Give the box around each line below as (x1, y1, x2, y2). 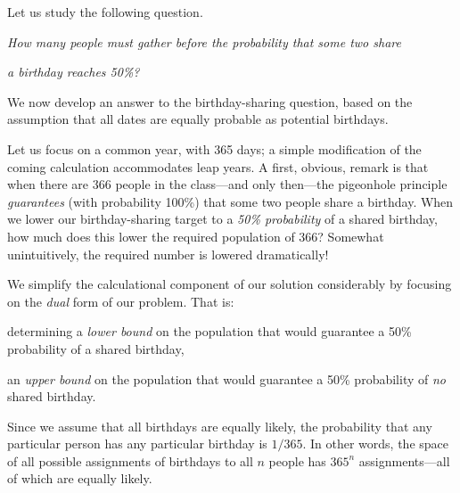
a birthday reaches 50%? (7, 62, 140, 81)
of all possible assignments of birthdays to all (7, 451, 253, 470)
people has (268, 451, 326, 470)
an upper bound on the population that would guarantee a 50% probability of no (7, 369, 446, 388)
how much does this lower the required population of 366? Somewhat (7, 226, 384, 245)
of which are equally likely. (7, 469, 152, 488)
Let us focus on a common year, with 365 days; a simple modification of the (7, 139, 422, 158)
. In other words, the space (302, 434, 449, 453)
